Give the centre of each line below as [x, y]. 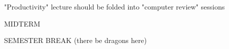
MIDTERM [22, 23]
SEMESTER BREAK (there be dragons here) [75, 40]
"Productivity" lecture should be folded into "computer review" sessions [114, 6]
